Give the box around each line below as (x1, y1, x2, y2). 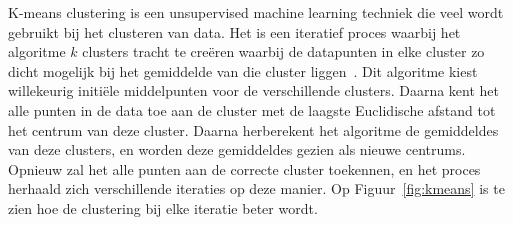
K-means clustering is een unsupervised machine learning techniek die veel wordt (8, 2, 504, 22)
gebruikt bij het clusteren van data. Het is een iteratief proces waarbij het (8, 21, 461, 42)
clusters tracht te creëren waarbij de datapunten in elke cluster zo (82, 41, 485, 62)
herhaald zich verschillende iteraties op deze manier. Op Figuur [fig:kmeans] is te (8, 178, 505, 199)
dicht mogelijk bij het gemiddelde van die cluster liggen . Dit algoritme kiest (8, 60, 478, 81)
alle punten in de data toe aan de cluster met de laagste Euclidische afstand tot (8, 99, 496, 120)
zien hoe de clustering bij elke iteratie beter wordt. (8, 197, 318, 218)
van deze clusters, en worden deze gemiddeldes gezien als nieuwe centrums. (8, 139, 466, 160)
